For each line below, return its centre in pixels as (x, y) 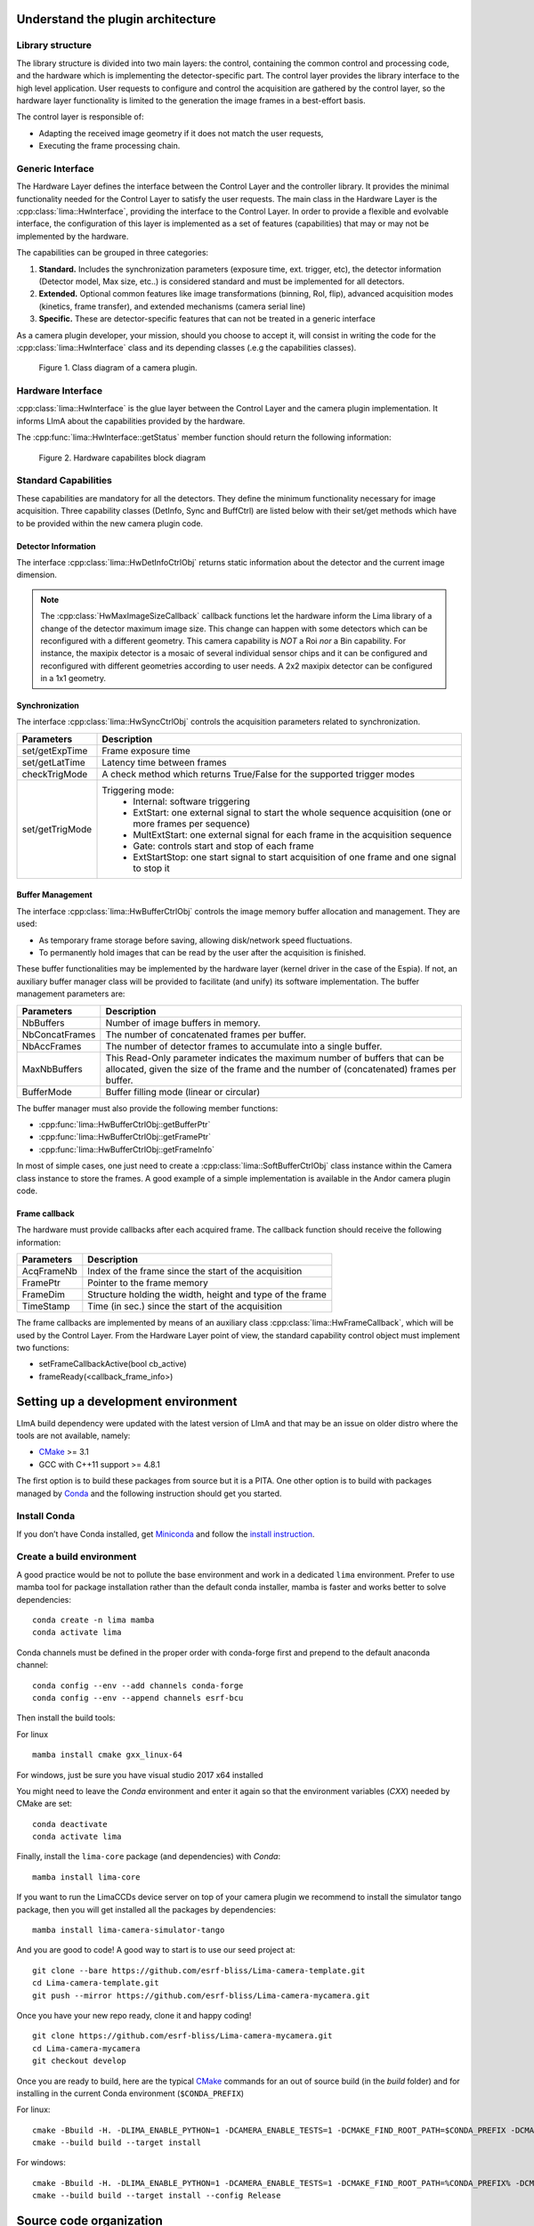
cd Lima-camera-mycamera (86, 2048)
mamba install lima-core (86, 1877)
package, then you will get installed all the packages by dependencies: (146, 1909)
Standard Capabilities (65, 481)
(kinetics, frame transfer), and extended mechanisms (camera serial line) (172, 306)
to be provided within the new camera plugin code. (110, 523)
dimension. (37, 575)
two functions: (43, 1347)
